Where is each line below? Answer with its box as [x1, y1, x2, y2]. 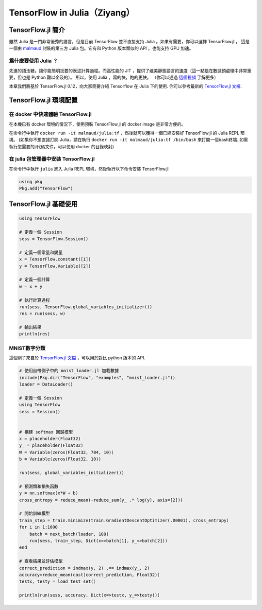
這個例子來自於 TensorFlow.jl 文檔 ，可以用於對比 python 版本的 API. [9, 355, 146, 361]
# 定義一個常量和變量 [19, 249, 63, 255]
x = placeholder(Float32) [19, 436, 81, 442]
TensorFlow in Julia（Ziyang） [9, 7, 135, 18]
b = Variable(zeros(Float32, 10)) [19, 456, 101, 462]
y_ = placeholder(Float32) [19, 443, 83, 448]
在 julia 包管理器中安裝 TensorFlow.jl [9, 156, 95, 162]
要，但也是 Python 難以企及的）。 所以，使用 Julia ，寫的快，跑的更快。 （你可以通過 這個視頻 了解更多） [9, 74, 218, 80]
